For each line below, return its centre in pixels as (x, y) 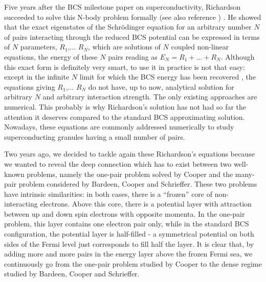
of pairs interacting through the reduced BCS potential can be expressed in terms (132, 36)
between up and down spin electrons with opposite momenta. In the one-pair (125, 213)
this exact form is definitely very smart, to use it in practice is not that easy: (125, 67)
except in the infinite (37, 77)
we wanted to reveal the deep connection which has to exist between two (118, 163)
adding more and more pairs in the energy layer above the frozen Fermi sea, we (128, 254)
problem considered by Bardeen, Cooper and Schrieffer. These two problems (138, 184)
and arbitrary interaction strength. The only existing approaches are (150, 97)
